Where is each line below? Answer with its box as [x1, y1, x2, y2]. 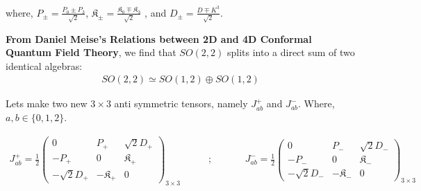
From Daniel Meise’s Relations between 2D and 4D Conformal [6, 31, 312, 46]
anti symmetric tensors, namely [114, 96, 248, 111]
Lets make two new [6, 96, 88, 111]
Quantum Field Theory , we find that [6, 45, 176, 60]
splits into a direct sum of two [226, 45, 355, 60]
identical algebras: [6, 58, 83, 73]
